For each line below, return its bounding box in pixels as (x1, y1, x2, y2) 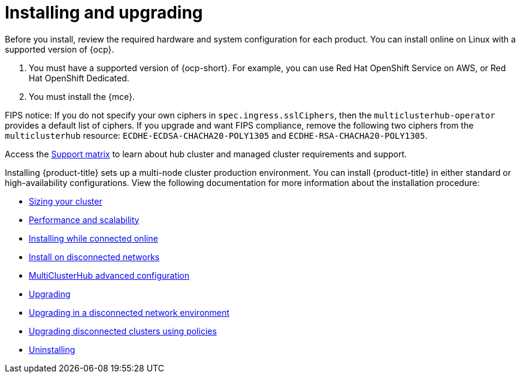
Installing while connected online (29, 233, 158, 243)
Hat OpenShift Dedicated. (29, 72, 129, 83)
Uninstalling (29, 344, 75, 355)
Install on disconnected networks (29, 251, 160, 262)
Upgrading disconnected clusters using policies (29, 325, 217, 336)
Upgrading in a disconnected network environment (29, 307, 229, 318)
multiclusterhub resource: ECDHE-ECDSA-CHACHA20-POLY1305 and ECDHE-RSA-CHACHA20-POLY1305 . (5, 130, 428, 141)
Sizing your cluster (29, 196, 102, 206)
